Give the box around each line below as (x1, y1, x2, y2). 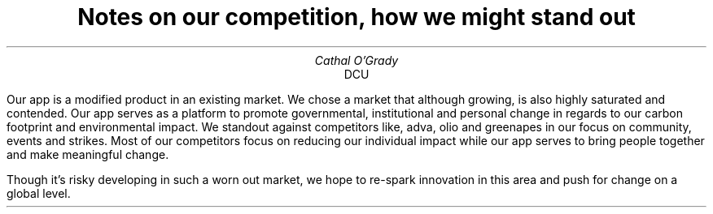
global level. (7, 186, 71, 200)
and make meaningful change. (7, 147, 169, 161)
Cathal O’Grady (314, 53, 399, 67)
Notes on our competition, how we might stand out (77, 3, 636, 31)
